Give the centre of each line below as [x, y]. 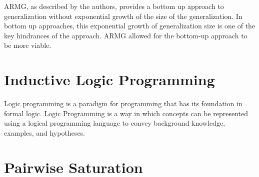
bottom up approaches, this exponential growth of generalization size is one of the [130, 26]
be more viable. [28, 45]
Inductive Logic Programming [109, 80]
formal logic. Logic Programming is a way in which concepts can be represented [126, 113]
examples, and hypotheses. [45, 132]
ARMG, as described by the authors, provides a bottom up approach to [114, 6]
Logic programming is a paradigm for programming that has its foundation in [123, 103]
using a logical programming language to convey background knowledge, [114, 123]
